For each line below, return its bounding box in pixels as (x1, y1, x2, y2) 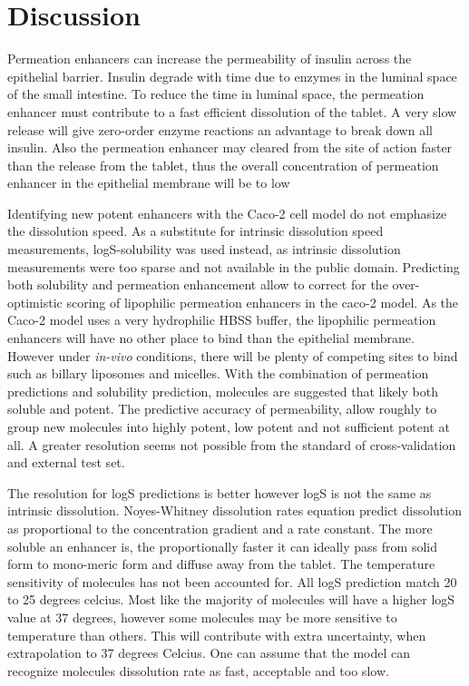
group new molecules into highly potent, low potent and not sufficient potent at (7, 417, 450, 436)
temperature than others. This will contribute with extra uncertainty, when (7, 625, 426, 644)
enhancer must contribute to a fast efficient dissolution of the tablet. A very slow (7, 102, 457, 121)
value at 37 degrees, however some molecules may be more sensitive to (7, 607, 397, 626)
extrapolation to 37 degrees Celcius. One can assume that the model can (7, 643, 411, 662)
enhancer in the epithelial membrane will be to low (7, 173, 290, 192)
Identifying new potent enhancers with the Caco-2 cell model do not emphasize (7, 203, 447, 222)
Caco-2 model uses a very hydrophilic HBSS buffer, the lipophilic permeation (7, 310, 436, 329)
